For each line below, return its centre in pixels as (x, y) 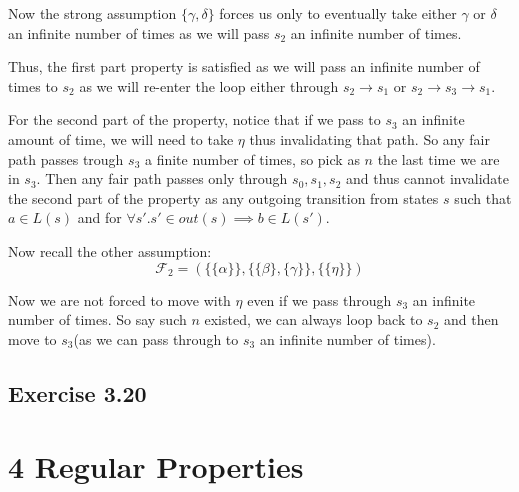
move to (32, 338)
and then (471, 319)
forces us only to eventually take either (338, 13)
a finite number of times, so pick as (252, 158)
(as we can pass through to (156, 338)
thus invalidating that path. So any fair (369, 138)
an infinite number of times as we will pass (139, 32)
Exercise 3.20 (77, 392)
